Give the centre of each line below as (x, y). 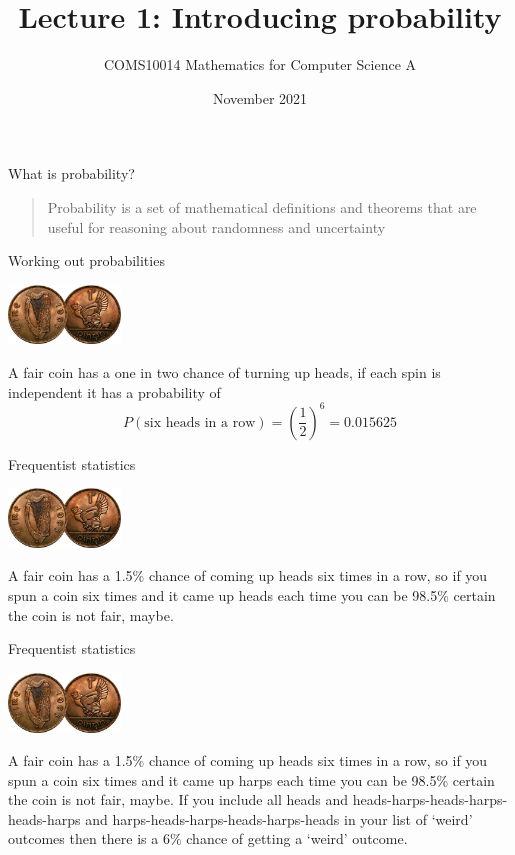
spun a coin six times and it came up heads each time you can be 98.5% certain (252, 595)
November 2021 (260, 97)
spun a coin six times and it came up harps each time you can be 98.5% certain (251, 779)
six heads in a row (200, 422)
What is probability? (71, 173)
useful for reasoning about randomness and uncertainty (216, 226)
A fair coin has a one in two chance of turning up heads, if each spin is (224, 371)
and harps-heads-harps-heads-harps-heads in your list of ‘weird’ (279, 818)
